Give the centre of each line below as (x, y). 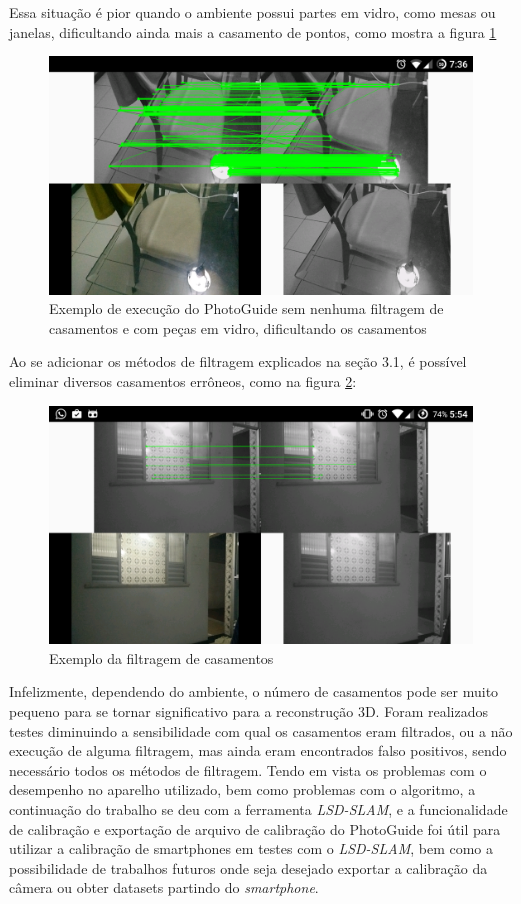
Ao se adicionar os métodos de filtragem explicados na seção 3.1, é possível (238, 361)
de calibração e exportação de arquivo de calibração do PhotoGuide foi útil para (255, 828)
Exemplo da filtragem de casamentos (161, 657)
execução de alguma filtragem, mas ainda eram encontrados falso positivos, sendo (258, 750)
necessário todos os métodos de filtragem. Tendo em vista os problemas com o (248, 769)
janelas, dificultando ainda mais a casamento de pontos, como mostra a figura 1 (253, 31)
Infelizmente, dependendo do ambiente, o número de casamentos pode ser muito (254, 691)
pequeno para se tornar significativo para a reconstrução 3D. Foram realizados (248, 710)
